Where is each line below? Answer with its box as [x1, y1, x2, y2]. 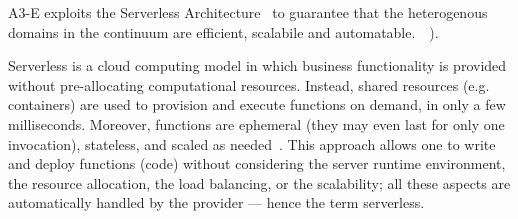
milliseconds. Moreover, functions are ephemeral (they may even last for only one [8, 113, 505, 134]
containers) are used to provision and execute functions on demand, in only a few [8, 94, 506, 115]
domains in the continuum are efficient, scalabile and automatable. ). [8, 21, 439, 42]
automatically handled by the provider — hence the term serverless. [8, 192, 425, 213]
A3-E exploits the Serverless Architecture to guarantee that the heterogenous [8, 2, 488, 22]
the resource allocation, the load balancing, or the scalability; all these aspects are [8, 172, 511, 193]
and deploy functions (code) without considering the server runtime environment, [8, 153, 506, 174]
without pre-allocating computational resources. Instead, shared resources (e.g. [8, 74, 490, 95]
